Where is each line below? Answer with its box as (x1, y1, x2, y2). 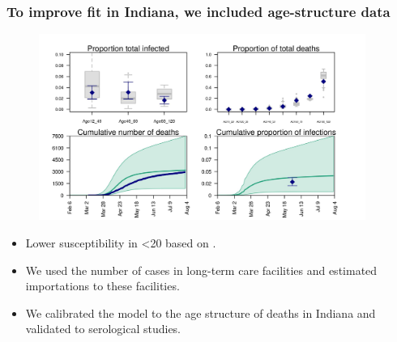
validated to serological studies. (25, 320, 181, 337)
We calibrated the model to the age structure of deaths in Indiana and (25, 304, 376, 321)
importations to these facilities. (25, 277, 180, 294)
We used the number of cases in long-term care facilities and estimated (25, 261, 378, 278)
